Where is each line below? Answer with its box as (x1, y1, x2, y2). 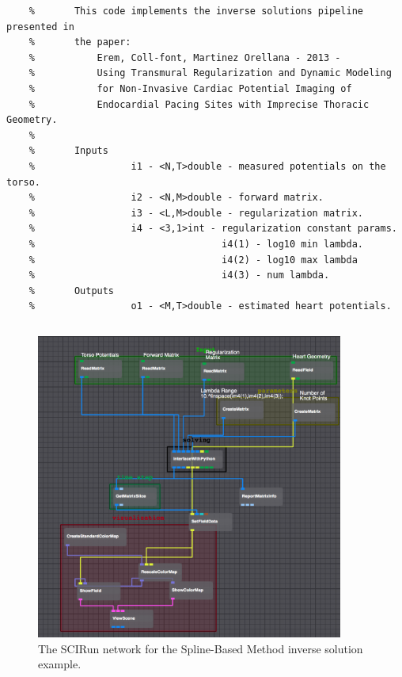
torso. (6, 176, 40, 188)
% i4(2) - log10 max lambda (28, 254, 358, 266)
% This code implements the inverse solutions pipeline (28, 6, 364, 17)
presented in (6, 21, 74, 33)
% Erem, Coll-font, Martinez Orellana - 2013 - (28, 52, 341, 63)
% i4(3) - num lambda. (28, 270, 330, 281)
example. (38, 656, 82, 672)
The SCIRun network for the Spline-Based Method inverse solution (38, 640, 363, 656)
